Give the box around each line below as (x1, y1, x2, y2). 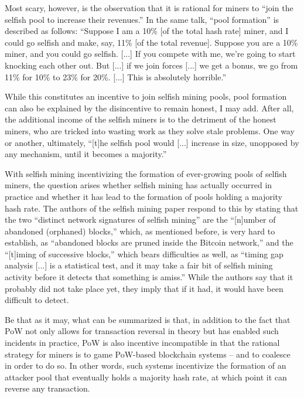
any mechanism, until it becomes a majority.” (5, 148, 167, 160)
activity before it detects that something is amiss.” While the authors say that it (5, 271, 293, 283)
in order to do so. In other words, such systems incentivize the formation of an (5, 359, 286, 372)
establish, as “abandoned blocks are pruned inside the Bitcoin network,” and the (5, 236, 293, 249)
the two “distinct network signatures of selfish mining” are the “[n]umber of (5, 213, 276, 226)
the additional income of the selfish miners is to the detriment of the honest (5, 113, 276, 125)
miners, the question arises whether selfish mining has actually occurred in (5, 179, 272, 191)
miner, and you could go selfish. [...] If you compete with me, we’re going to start (5, 47, 296, 60)
